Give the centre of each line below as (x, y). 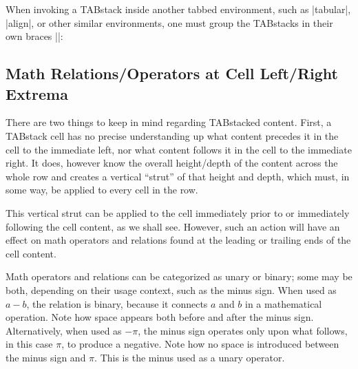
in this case (29, 344)
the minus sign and (46, 357)
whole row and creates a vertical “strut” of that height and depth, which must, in (178, 176)
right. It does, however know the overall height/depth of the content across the (172, 163)
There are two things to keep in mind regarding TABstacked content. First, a (169, 122)
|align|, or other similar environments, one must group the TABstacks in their (169, 22)
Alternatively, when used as (64, 330)
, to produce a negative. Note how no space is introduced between (200, 344)
